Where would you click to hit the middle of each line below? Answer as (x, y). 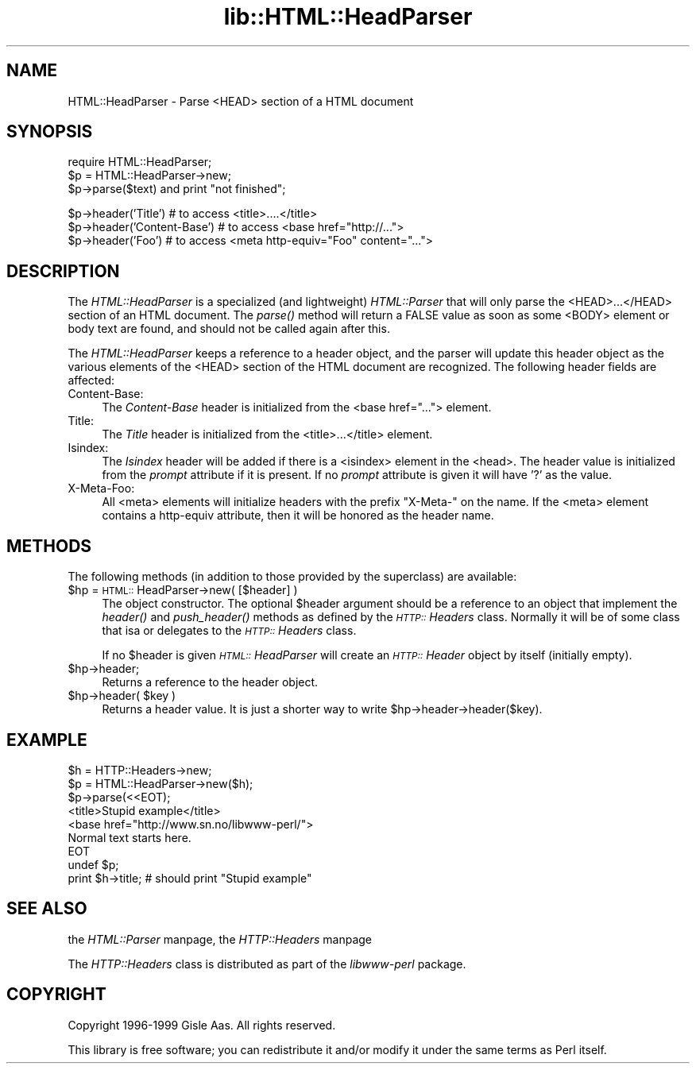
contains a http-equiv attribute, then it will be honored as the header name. (298, 516)
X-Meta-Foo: (101, 489)
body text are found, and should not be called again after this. (229, 329)
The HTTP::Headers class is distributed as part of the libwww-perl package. (267, 964)
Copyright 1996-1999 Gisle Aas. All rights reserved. (202, 1025)
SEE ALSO (47, 909)
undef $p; (93, 864)
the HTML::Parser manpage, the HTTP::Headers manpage (220, 939)
